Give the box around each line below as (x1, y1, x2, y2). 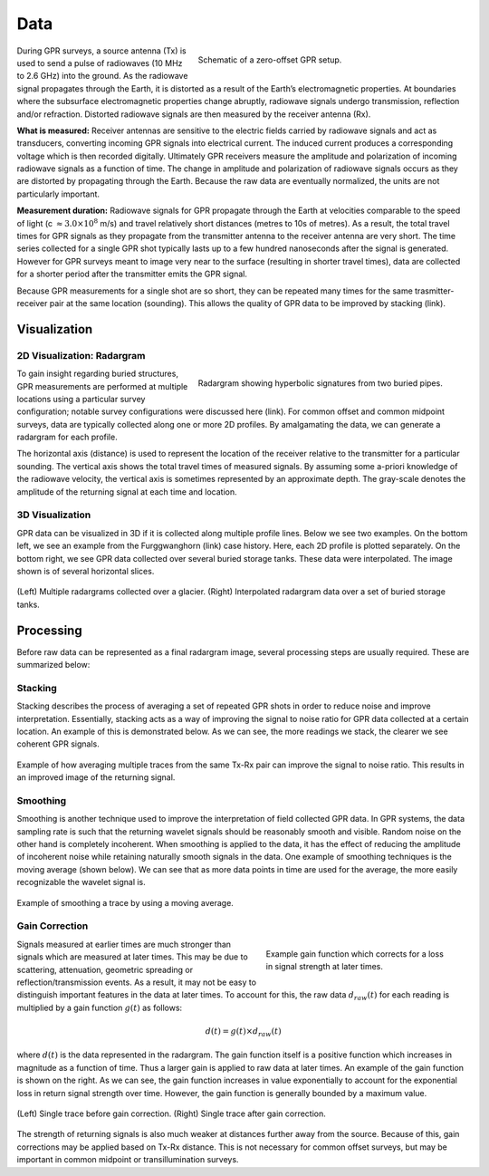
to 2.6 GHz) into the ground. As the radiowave (16, 71, 188, 82)
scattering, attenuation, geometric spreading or (16, 964, 194, 975)
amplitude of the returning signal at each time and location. (16, 486, 237, 497)
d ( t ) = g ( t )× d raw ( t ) (205, 1026, 282, 1038)
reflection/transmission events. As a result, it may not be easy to (16, 977, 257, 988)
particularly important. (16, 188, 100, 199)
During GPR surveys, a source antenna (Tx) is (16, 45, 187, 56)
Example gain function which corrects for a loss (265, 948, 444, 959)
